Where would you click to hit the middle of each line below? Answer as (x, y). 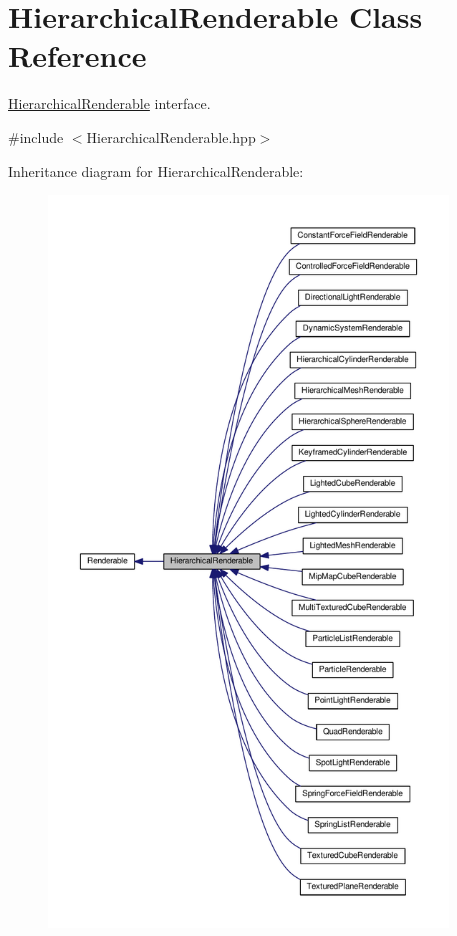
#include (36, 136)
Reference (77, 55)
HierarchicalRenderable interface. (109, 103)
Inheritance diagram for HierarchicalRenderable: (156, 170)
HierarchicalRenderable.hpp (171, 136)
